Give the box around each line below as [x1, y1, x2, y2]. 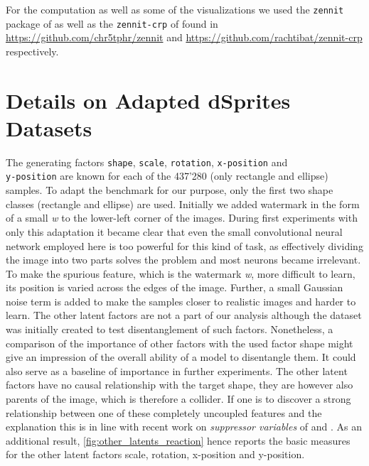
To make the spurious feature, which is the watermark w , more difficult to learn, [6, 266, 355, 281]
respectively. [6, 43, 59, 58]
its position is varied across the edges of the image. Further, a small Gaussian [6, 280, 343, 295]
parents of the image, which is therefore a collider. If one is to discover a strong [6, 391, 351, 406]
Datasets [6, 113, 92, 142]
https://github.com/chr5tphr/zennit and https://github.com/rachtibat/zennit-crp [6, 30, 363, 45]
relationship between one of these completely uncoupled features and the [6, 405, 322, 420]
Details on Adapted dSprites [6, 85, 291, 114]
